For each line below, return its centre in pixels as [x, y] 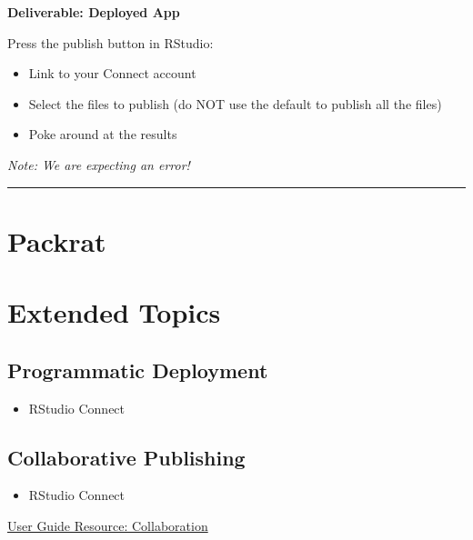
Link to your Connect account [112, 73]
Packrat [57, 240]
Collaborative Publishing [126, 457]
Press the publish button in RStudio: [111, 42]
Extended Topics [114, 312]
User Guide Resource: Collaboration [108, 525]
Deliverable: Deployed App [94, 12]
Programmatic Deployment [138, 370]
